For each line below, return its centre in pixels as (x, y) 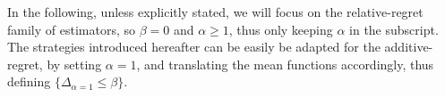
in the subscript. (394, 29)
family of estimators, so (71, 29)
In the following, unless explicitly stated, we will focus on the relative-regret (215, 12)
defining (29, 81)
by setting (74, 64)
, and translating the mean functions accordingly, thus (285, 64)
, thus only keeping (281, 29)
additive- (409, 47)
